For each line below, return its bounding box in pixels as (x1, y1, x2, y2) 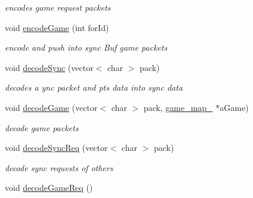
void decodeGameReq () (5, 181, 93, 194)
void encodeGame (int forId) (5, 21, 109, 33)
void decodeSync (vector (5, 61, 94, 73)
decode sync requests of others (5, 161, 113, 174)
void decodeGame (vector (5, 101, 98, 113)
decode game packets (5, 121, 79, 134)
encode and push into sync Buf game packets (5, 41, 168, 54)
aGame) (220, 101, 249, 113)
